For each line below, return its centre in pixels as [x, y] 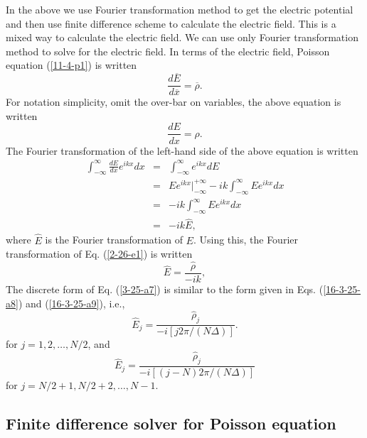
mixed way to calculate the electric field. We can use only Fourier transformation [182, 37]
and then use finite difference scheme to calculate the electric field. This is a [171, 23]
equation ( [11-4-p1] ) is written [71, 65]
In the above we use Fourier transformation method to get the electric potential [180, 9]
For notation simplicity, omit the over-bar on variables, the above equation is [174, 102]
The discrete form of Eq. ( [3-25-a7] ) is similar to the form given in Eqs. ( [165, 289]
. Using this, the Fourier [245, 240]
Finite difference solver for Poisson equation [171, 423]
